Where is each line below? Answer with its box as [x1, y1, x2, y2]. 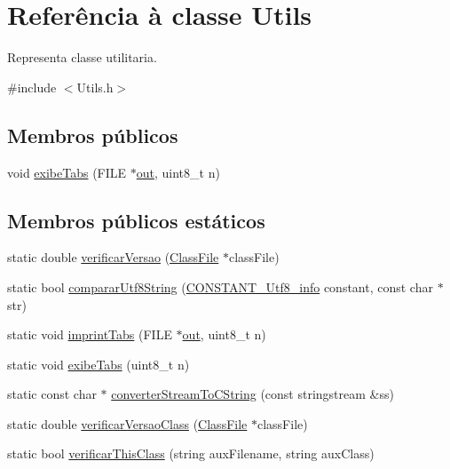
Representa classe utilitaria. [7, 48, 157, 67]
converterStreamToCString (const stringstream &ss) [111, 385, 394, 403]
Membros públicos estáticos [7, 206, 265, 234]
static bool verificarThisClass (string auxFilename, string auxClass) [7, 444, 375, 463]
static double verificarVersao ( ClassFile [7, 248, 219, 266]
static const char [7, 385, 97, 403]
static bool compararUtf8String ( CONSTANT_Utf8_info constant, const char [7, 277, 433, 296]
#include [7, 77, 57, 96]
